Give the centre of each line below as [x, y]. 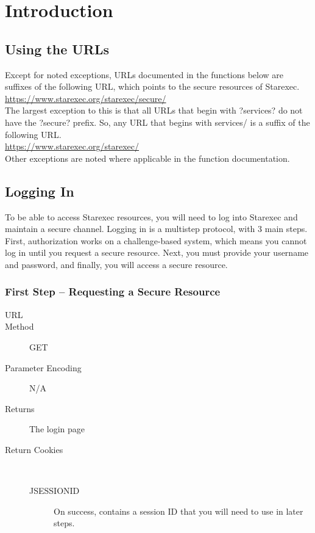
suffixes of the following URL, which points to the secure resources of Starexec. [152, 86]
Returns [20, 408]
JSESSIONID [55, 491]
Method [19, 326]
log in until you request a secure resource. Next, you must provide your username [157, 252]
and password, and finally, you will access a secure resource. [116, 264]
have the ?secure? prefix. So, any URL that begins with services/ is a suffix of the [157, 122]
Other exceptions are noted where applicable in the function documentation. [147, 158]
